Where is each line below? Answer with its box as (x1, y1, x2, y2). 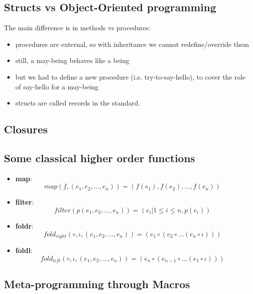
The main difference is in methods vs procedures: (4, 22, 151, 33)
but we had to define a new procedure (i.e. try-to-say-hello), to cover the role (15, 71, 246, 82)
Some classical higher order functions (4, 150, 195, 165)
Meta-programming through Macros (4, 276, 190, 291)
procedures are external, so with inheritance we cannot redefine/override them (15, 39, 249, 49)
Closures (4, 122, 48, 137)
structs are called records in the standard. (15, 98, 140, 108)
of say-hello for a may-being (15, 81, 98, 91)
